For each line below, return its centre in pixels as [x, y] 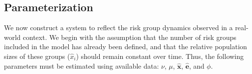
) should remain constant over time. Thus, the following [160, 56]
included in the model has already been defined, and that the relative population [126, 46]
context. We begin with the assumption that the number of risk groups [129, 37]
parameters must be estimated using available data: [82, 65]
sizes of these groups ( [37, 56]
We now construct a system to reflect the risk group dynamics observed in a [118, 28]
